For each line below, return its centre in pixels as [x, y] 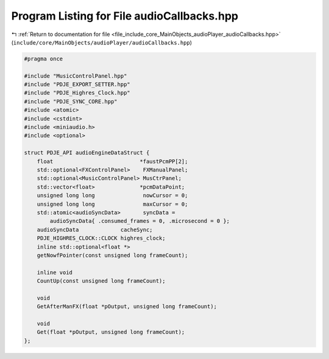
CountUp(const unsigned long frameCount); [101, 281]
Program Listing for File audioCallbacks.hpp [125, 16]
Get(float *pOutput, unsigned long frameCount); [111, 332]
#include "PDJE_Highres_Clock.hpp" [77, 93]
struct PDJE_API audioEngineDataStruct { [87, 153]
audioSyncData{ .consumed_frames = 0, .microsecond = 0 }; [140, 221]
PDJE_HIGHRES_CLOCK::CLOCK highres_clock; [101, 238]
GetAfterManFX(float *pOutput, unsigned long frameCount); [127, 306]
